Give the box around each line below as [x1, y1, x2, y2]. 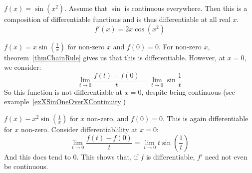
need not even [205, 151, 248, 162]
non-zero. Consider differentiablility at [21, 124, 138, 135]
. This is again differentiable [162, 113, 249, 124]
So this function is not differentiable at [4, 86, 123, 97]
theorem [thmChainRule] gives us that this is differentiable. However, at [4, 52, 226, 62]
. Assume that [64, 3, 108, 13]
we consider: [4, 62, 41, 72]
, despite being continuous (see [141, 86, 235, 97]
